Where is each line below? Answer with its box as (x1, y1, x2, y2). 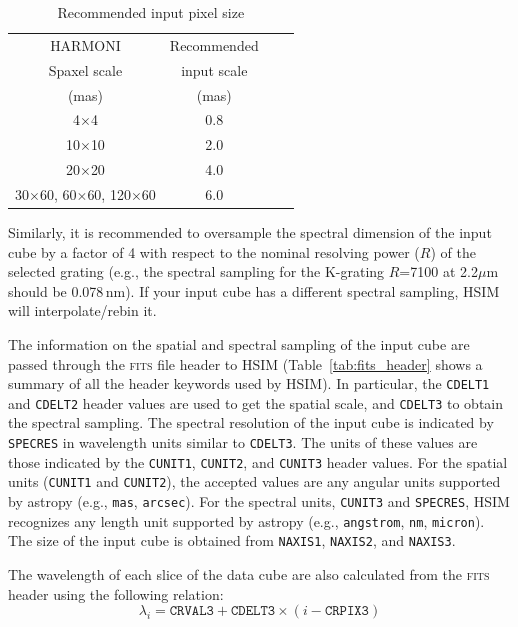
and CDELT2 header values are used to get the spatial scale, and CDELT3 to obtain (8, 392, 504, 413)
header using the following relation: (8, 583, 224, 604)
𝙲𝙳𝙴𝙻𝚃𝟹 (231, 604, 276, 619)
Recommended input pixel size (57, 2, 245, 22)
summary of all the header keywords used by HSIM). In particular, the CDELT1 (8, 373, 490, 394)
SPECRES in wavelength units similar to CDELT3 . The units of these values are (8, 432, 478, 453)
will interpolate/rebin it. (8, 300, 157, 321)
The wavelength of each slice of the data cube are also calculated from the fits (8, 564, 490, 584)
